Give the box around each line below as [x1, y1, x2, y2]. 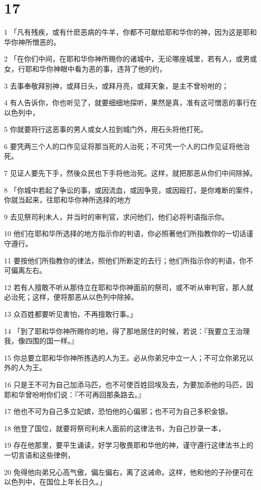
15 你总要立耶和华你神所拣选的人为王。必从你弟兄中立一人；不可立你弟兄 [4, 352, 246, 363]
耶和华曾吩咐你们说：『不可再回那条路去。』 [4, 389, 145, 399]
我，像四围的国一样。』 [4, 335, 78, 346]
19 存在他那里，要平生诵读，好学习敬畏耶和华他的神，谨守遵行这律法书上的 [4, 440, 253, 450]
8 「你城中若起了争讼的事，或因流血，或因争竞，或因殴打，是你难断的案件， [4, 184, 257, 195]
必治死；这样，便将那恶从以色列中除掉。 [4, 292, 138, 302]
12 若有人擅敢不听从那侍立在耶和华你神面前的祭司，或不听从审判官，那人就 [4, 282, 253, 292]
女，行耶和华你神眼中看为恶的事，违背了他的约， [4, 63, 166, 74]
